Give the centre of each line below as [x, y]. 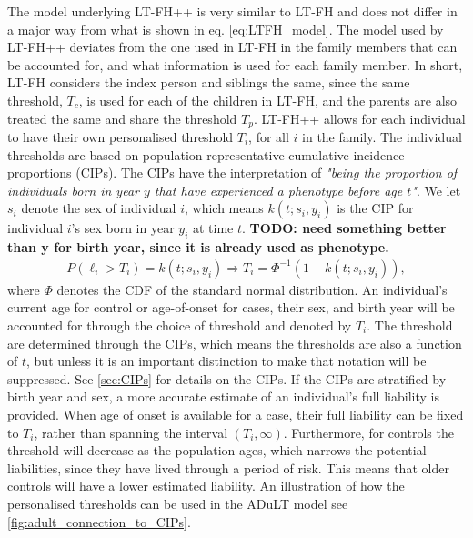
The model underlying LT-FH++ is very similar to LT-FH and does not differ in [232, 11]
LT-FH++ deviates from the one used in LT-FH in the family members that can [232, 47]
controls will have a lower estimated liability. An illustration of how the [206, 486]
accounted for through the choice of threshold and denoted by [180, 325]
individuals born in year [73, 190]
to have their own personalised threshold [121, 137]
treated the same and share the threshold [122, 118]
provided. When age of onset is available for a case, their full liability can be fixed [236, 414]
